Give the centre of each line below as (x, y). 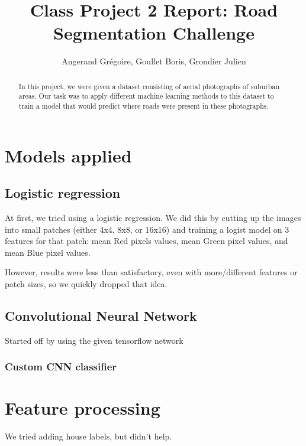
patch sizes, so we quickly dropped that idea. (86, 284)
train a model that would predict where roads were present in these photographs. (144, 106)
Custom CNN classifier (61, 367)
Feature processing (83, 408)
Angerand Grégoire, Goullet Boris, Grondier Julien (154, 61)
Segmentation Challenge (154, 33)
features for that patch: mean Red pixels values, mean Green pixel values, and (146, 241)
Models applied (68, 155)
